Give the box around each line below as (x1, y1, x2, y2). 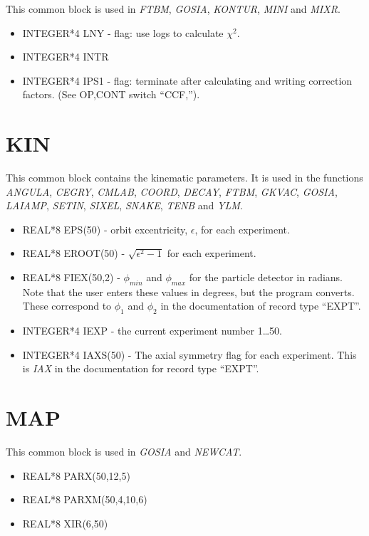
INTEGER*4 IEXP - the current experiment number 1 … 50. (22, 323, 282, 338)
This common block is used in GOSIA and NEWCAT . (6, 444, 242, 459)
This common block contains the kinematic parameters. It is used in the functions (6, 170, 363, 185)
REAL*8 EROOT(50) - (22, 246, 125, 261)
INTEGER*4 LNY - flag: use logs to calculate (22, 25, 224, 40)
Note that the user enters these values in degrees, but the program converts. (22, 284, 355, 299)
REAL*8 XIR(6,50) (22, 515, 108, 530)
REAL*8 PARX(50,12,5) (22, 468, 130, 483)
